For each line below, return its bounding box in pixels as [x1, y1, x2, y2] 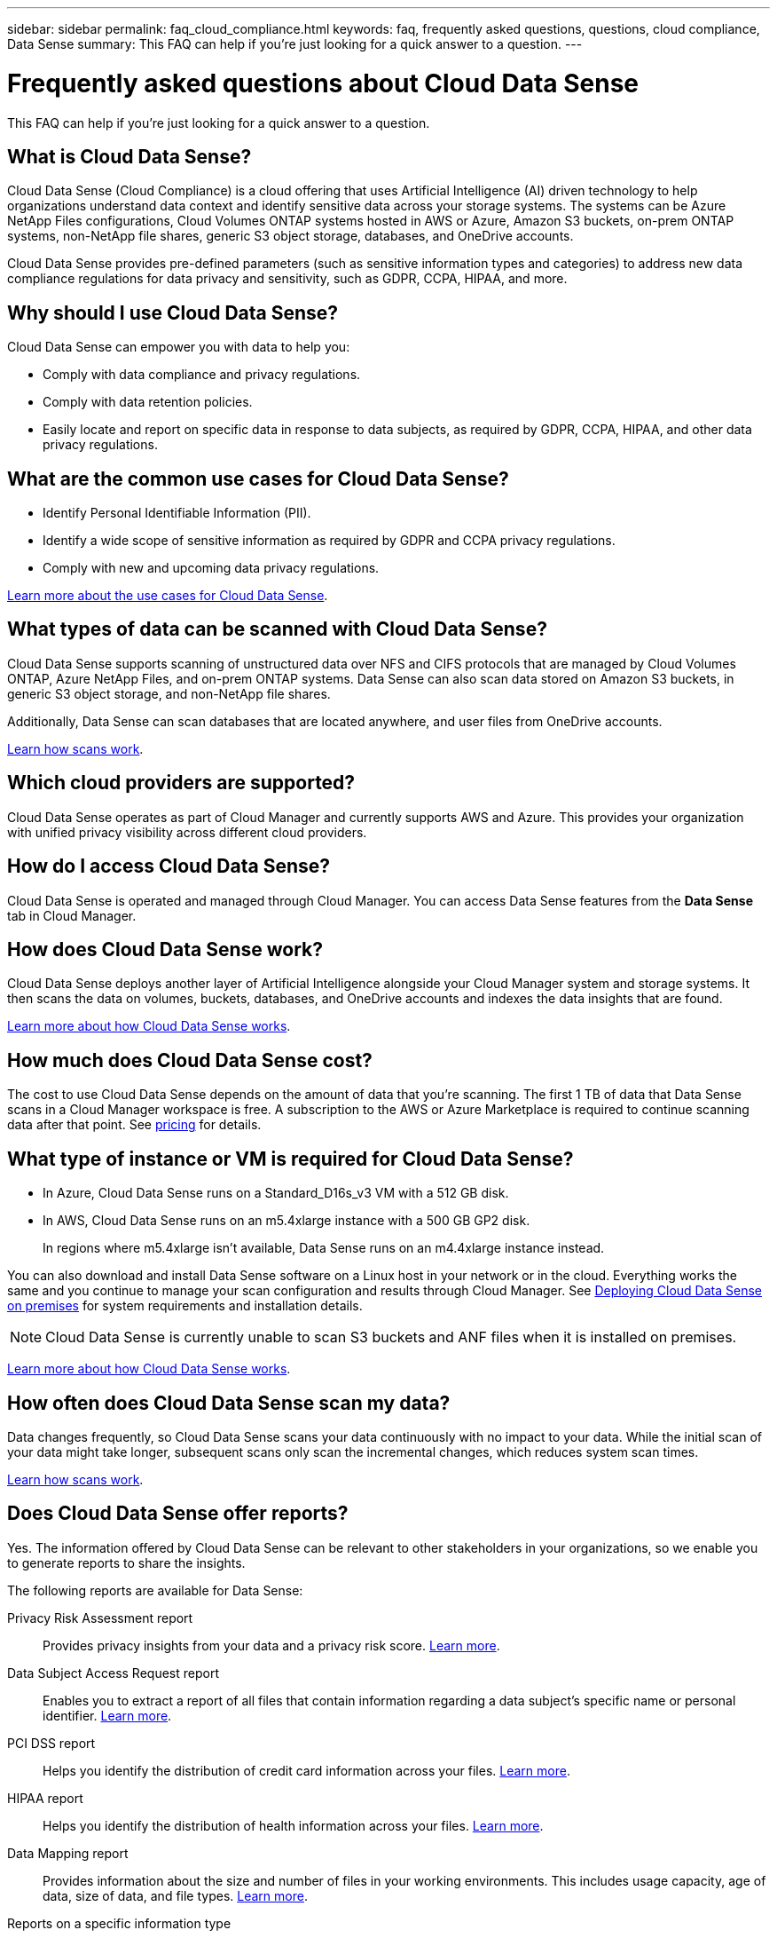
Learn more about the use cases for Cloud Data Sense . [7, 588, 328, 604]
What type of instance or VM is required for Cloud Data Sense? [7, 1147, 574, 1170]
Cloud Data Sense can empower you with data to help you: [7, 339, 350, 355]
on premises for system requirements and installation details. [7, 1298, 363, 1314]
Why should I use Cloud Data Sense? [7, 301, 339, 324]
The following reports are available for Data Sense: [7, 1582, 303, 1598]
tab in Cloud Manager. [7, 907, 137, 923]
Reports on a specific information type [7, 1915, 232, 1931]
